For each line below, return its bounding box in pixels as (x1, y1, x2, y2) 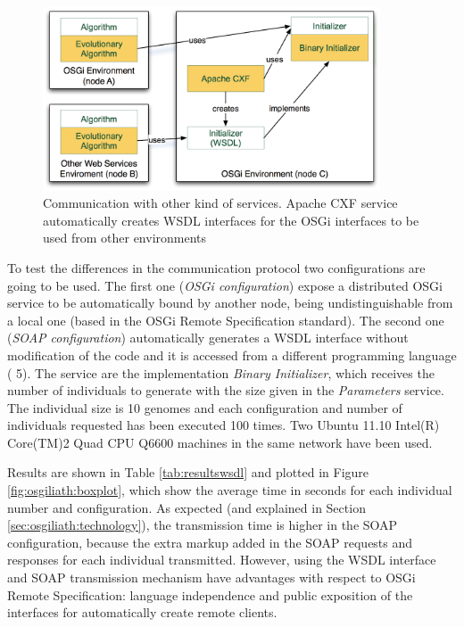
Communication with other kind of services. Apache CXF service (43, 194, 398, 212)
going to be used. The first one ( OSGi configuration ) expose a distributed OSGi (7, 276, 443, 294)
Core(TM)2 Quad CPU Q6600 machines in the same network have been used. (7, 433, 433, 451)
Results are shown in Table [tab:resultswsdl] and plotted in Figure (7, 463, 369, 482)
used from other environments (43, 228, 207, 247)
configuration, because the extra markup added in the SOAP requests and (7, 532, 413, 551)
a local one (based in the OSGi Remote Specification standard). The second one (7, 310, 444, 329)
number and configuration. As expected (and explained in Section (7, 498, 366, 516)
